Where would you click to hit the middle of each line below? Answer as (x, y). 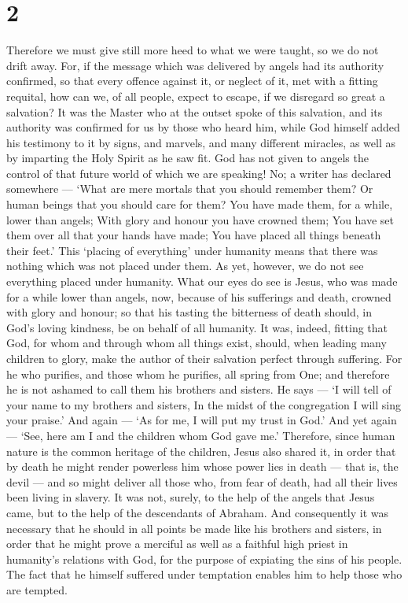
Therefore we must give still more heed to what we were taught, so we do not (193, 50)
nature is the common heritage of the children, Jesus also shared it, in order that (201, 451)
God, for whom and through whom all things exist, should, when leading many (197, 343)
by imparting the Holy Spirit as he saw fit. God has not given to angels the (187, 158)
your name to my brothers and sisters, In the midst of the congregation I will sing (204, 404)
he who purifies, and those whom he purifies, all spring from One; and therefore (198, 374)
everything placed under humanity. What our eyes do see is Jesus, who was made (202, 281)
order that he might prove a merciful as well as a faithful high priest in (177, 544)
